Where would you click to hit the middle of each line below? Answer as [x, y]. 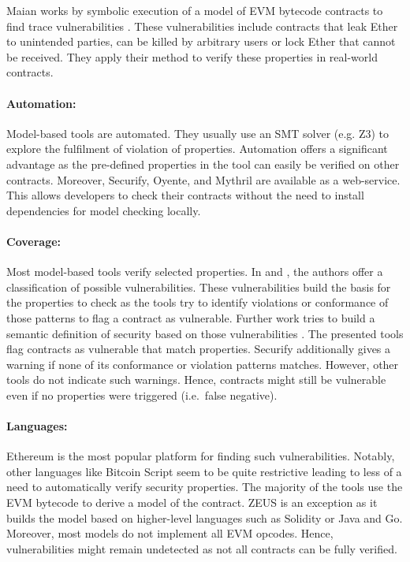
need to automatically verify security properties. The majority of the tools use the [205, 487]
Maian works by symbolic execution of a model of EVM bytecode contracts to [195, 10]
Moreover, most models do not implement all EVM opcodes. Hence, [170, 533]
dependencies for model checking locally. [104, 210]
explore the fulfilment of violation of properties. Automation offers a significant [197, 149]
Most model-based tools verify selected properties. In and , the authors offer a [195, 272]
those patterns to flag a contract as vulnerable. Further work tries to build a [191, 317]
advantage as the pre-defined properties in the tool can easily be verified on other [203, 164]
